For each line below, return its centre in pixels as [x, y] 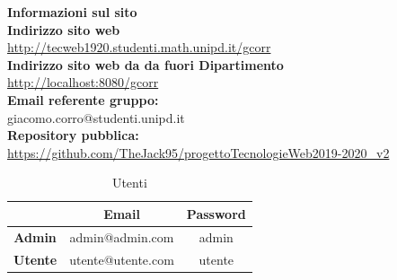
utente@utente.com [122, 259]
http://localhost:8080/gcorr [83, 82]
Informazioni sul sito [72, 12]
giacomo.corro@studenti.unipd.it [96, 117]
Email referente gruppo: [83, 99]
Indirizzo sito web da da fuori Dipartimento [146, 64]
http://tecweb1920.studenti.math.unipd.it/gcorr [139, 47]
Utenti [129, 183]
